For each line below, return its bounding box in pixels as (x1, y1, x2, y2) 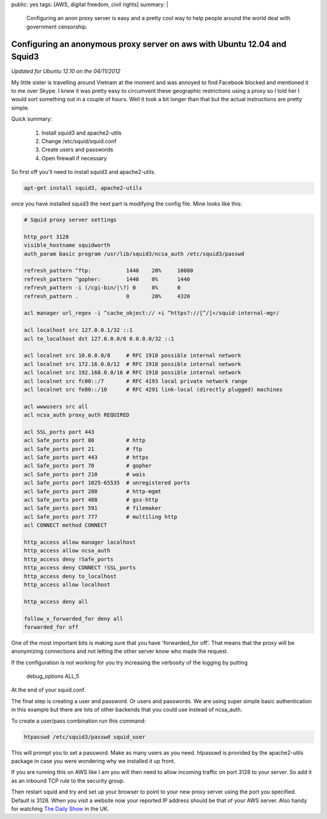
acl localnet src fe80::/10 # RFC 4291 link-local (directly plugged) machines (24, 386, 283, 393)
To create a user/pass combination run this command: (11, 717, 147, 724)
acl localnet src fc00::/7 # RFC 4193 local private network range (24, 378, 248, 384)
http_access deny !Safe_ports (24, 555, 114, 563)
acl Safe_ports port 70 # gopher (24, 463, 152, 469)
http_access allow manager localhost (24, 538, 136, 546)
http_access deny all (24, 598, 88, 605)
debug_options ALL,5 (26, 673, 80, 680)
